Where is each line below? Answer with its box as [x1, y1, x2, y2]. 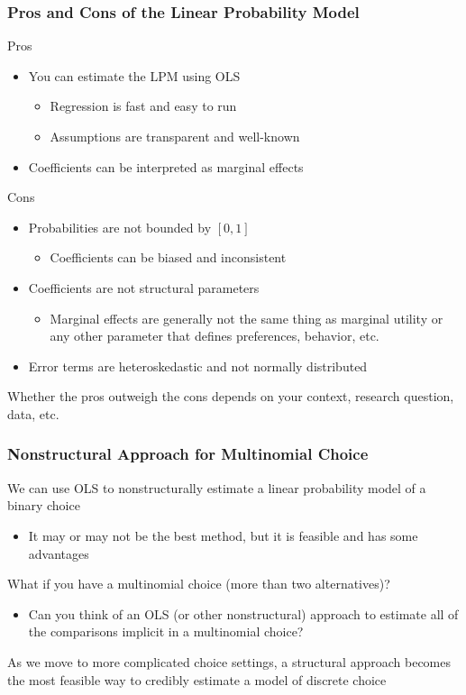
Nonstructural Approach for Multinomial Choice [7, 443, 369, 465]
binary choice [7, 496, 80, 515]
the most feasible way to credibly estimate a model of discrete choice [7, 670, 387, 689]
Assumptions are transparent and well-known [50, 127, 300, 145]
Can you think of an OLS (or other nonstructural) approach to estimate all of [28, 604, 459, 623]
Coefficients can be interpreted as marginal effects [28, 157, 304, 176]
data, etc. [7, 404, 59, 423]
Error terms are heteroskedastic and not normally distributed [28, 356, 368, 375]
